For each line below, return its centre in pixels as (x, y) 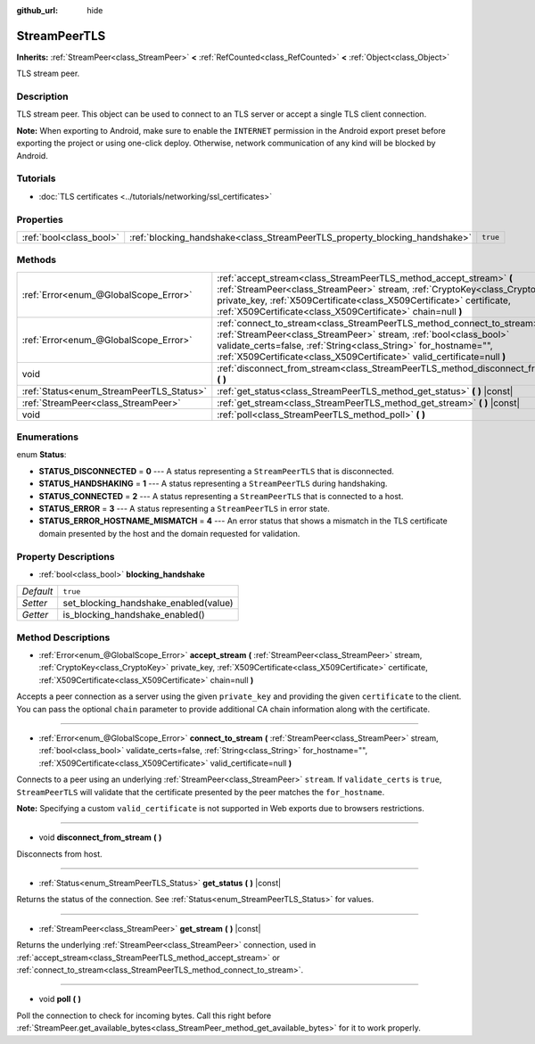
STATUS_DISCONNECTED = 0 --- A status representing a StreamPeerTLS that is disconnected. (216, 471)
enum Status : (41, 455)
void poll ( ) (60, 999)
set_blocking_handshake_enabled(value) (148, 604)
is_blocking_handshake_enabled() (134, 615)
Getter (35, 615)
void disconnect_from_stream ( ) (100, 837)
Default (37, 591)
